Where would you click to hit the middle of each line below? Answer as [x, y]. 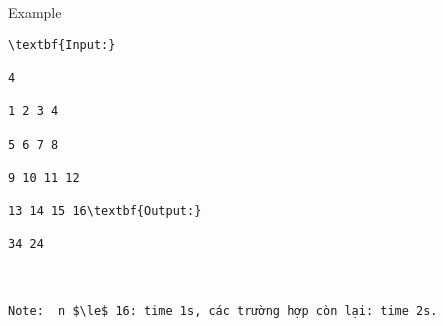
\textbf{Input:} [62, 44]
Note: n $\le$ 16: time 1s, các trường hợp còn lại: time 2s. [223, 311]
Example [35, 12]
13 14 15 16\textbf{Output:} [105, 211]
